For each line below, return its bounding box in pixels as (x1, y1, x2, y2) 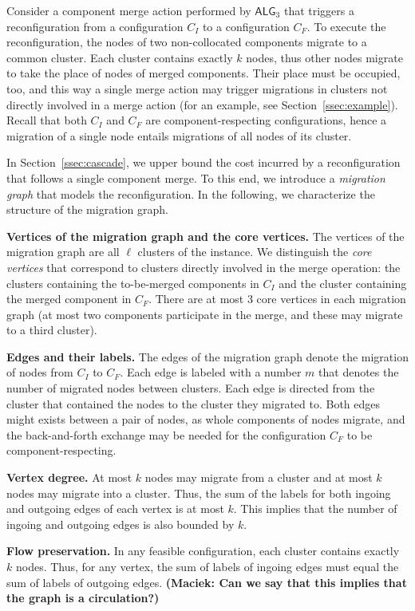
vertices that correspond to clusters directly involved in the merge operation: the (6, 258, 401, 275)
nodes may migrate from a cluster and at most (144, 469, 373, 486)
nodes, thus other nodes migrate (246, 49, 403, 65)
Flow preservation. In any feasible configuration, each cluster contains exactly (6, 542, 400, 559)
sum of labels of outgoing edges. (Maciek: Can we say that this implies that (6, 574, 407, 590)
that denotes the (318, 364, 399, 380)
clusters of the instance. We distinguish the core (137, 243, 372, 260)
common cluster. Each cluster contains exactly (6, 49, 233, 65)
